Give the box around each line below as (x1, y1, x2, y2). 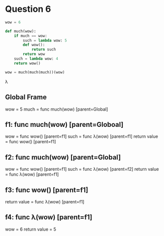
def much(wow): (5, 29, 36, 34)
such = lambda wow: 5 (23, 38, 67, 43)
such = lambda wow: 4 (14, 56, 58, 61)
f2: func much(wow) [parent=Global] (5, 153, 121, 161)
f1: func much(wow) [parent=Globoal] (5, 120, 124, 129)
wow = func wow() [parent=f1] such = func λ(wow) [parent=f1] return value (5, 133, 159, 139)
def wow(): (23, 42, 45, 47)
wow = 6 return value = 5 (5, 226, 57, 232)
